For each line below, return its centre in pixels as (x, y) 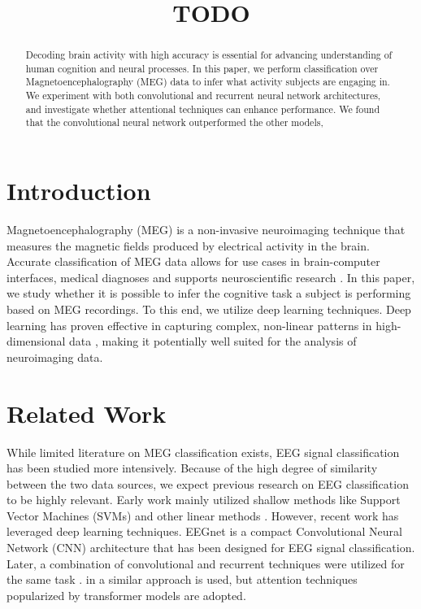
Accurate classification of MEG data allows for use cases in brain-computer (193, 261)
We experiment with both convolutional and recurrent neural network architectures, (203, 96)
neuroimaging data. (55, 357)
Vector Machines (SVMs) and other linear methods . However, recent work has (203, 515)
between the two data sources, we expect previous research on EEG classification (208, 483)
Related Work (87, 413)
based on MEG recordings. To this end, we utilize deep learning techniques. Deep (209, 309)
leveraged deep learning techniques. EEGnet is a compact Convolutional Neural (204, 531)
